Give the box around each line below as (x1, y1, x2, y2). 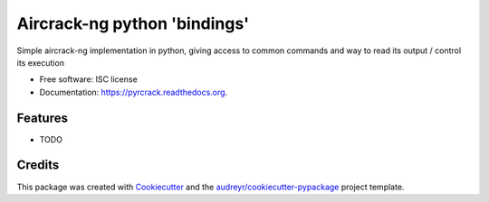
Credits (16, 158, 60, 173)
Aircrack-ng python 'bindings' (16, 14, 249, 33)
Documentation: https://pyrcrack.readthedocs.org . (39, 87, 228, 97)
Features (16, 110, 68, 125)
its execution (16, 57, 65, 68)
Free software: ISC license (39, 74, 138, 85)
